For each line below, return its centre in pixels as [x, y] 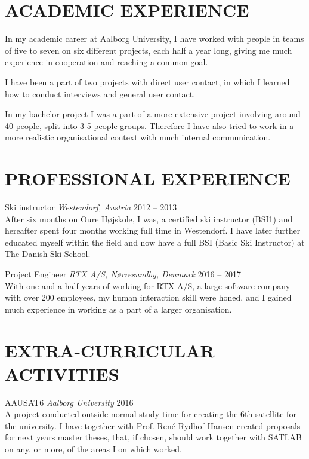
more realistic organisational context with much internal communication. [138, 137]
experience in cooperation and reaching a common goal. [106, 62]
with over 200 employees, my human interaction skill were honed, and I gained [148, 297]
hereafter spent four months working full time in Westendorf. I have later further [153, 230]
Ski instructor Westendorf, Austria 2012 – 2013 [91, 207]
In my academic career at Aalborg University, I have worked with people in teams [154, 39]
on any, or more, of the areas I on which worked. [93, 449]
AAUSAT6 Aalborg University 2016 [69, 402]
